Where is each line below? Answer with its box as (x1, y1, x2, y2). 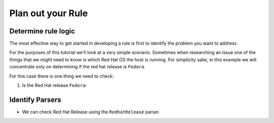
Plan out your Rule (9, 8, 88, 19)
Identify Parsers (9, 95, 61, 104)
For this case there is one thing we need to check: (9, 73, 114, 79)
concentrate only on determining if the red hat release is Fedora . (9, 64, 146, 70)
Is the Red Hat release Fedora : (22, 83, 87, 89)
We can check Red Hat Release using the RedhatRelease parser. (22, 109, 160, 115)
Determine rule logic (9, 27, 76, 35)
